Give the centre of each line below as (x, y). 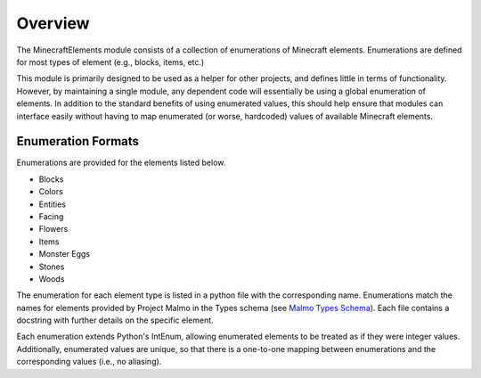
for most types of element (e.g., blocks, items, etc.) (110, 62)
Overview (53, 23)
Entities (53, 204)
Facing (51, 216)
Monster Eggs (65, 254)
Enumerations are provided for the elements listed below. (121, 163)
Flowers (53, 229)
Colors (51, 192)
